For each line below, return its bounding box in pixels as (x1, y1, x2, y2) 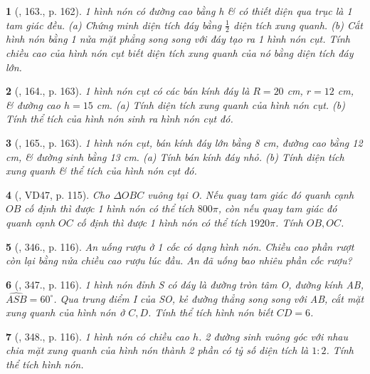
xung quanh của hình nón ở (6, 305, 125, 320)
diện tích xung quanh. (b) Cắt (233, 17, 363, 32)
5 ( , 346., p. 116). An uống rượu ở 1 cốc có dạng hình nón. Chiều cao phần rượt (6, 239, 354, 254)
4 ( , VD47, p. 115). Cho (6, 187, 110, 202)
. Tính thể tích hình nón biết (148, 305, 273, 320)
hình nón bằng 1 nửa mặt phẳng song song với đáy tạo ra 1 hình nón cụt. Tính (6, 31, 350, 46)
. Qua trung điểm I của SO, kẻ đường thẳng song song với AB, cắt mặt (53, 291, 364, 306)
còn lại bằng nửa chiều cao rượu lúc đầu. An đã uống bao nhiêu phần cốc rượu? (6, 253, 352, 268)
